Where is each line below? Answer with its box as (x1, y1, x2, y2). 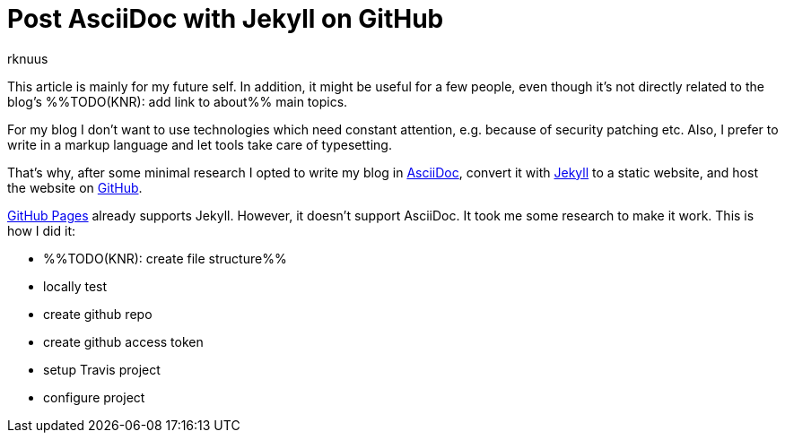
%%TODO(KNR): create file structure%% (43, 250, 287, 266)
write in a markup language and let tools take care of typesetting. (7, 136, 392, 152)
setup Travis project (43, 361, 161, 377)
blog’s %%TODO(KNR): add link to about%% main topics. (7, 93, 348, 109)
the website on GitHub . (7, 179, 143, 195)
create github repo (43, 306, 153, 322)
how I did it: (7, 222, 75, 238)
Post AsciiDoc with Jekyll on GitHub (7, 4, 444, 34)
